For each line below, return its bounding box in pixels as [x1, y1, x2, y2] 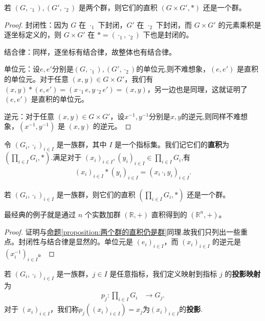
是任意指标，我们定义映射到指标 [109, 268, 217, 279]
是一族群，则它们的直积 [56, 189, 136, 199]
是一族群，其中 [56, 139, 107, 150]
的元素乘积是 [218, 19, 261, 30]
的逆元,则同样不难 [181, 110, 241, 121]
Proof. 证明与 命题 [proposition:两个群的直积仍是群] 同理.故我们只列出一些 [4, 226, 241, 237]
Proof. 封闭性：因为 [4, 19, 69, 30]
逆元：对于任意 [4, 110, 54, 121]
